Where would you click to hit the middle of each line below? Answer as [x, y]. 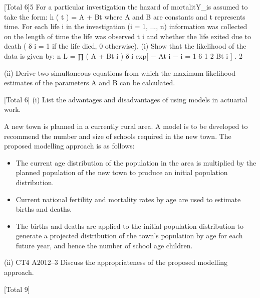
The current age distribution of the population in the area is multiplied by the [136, 162]
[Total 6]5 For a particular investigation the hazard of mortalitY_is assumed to [126, 7]
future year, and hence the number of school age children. [104, 245]
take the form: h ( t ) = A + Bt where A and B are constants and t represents [125, 16]
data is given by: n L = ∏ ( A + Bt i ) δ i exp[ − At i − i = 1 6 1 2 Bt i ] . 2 [123, 55]
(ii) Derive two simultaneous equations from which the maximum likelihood [120, 72]
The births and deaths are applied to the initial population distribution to [130, 226]
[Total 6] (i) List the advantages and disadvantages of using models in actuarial [126, 99]
